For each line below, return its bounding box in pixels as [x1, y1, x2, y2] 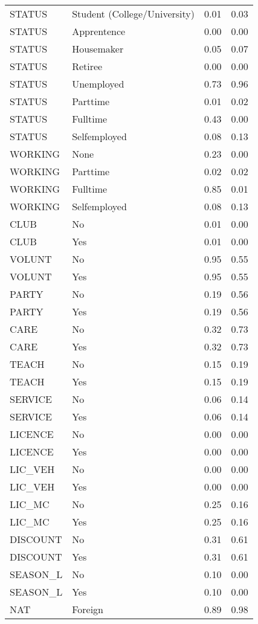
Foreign [72, 602, 103, 616]
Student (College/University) [72, 7, 195, 21]
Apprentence [72, 24, 126, 38]
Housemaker [72, 42, 124, 56]
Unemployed [72, 77, 124, 91]
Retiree [72, 59, 103, 73]
